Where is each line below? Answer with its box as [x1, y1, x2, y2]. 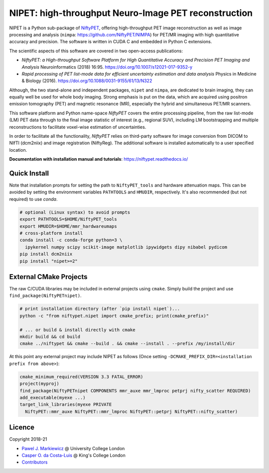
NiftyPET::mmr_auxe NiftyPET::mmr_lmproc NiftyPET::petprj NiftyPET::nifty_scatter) [25, 408, 238, 414]
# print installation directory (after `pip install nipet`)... [19, 306, 180, 312]
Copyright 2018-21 [9, 436, 47, 442]
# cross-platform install [19, 230, 83, 236]
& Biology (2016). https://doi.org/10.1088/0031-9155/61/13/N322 [21, 78, 152, 84]
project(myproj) [19, 381, 60, 386]
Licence [9, 423, 35, 432]
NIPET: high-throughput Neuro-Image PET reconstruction [9, 7, 253, 18]
